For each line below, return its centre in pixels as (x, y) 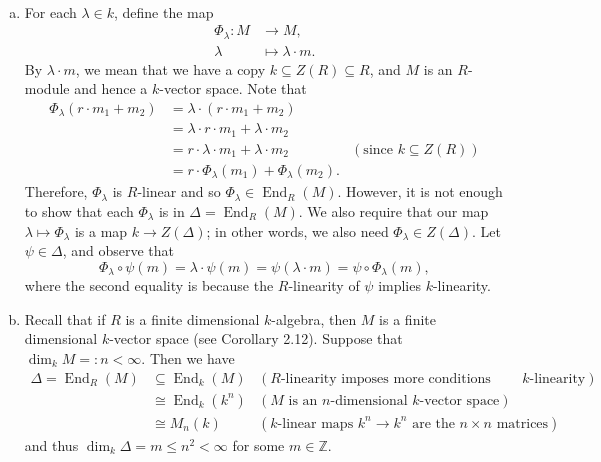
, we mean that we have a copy (170, 68)
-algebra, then (314, 318)
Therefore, (56, 191)
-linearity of (324, 285)
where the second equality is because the (149, 285)
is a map (101, 230)
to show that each (79, 210)
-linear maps (315, 423)
